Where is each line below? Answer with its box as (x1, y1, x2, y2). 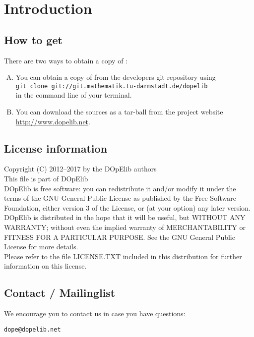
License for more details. (4, 241, 78, 252)
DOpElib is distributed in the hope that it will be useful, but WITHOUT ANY (4, 212, 246, 223)
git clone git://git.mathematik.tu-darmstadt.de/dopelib (15, 82, 208, 90)
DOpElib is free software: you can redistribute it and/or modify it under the (4, 183, 236, 193)
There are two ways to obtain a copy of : (4, 55, 128, 65)
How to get (4, 32, 63, 47)
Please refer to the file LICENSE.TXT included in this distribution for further (4, 251, 242, 261)
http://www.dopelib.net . (15, 116, 90, 126)
